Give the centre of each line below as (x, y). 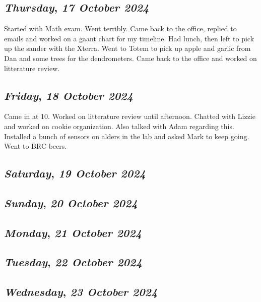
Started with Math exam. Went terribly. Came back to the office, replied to (120, 28)
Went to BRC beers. (36, 146)
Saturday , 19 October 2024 (75, 173)
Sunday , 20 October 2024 (71, 202)
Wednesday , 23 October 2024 (81, 292)
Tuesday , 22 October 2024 (73, 262)
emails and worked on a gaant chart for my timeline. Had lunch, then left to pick (129, 38)
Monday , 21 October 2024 (73, 232)
